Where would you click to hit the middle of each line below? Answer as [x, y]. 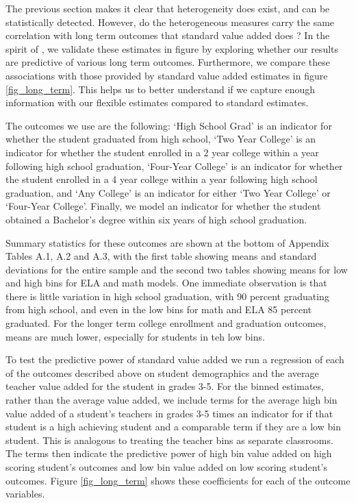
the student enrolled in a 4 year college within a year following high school [162, 179]
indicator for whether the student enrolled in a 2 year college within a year [162, 152]
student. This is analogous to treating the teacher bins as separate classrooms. [169, 440]
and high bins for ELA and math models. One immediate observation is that [166, 283]
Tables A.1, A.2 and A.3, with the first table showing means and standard [161, 256]
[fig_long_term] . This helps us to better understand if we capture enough [160, 89]
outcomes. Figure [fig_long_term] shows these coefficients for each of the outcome [178, 480]
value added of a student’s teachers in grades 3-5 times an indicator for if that [169, 413]
